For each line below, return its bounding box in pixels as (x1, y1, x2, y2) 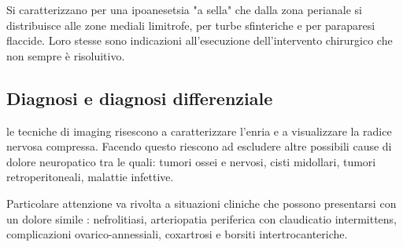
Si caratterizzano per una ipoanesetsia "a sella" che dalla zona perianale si (6, 2, 362, 17)
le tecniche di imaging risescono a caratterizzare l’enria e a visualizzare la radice (6, 122, 392, 139)
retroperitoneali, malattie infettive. (6, 169, 174, 185)
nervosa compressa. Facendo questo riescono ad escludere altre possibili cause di (6, 138, 392, 154)
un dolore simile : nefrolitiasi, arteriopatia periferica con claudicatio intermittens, (6, 210, 397, 227)
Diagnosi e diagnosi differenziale (6, 85, 273, 110)
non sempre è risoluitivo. (6, 47, 125, 64)
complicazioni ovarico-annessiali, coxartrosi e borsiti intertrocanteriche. (6, 226, 348, 242)
